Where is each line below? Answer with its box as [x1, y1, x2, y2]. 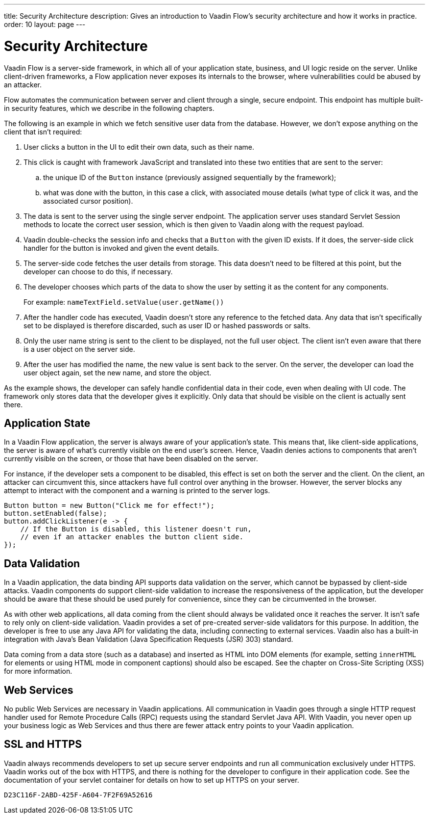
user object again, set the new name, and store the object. [24, 368, 212, 377]
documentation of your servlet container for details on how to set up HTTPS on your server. [4, 775, 299, 784]
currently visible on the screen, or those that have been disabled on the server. [4, 454, 258, 463]
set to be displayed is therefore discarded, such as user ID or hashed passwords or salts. [24, 321, 310, 330]
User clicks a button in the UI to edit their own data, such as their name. [24, 142, 254, 151]
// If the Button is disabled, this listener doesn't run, [20, 525, 252, 533]
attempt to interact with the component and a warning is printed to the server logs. [4, 486, 270, 495]
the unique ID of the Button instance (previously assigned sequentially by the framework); [43, 173, 336, 182]
